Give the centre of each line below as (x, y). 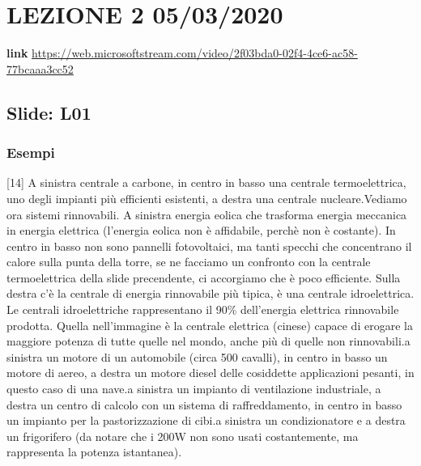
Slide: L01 (49, 112)
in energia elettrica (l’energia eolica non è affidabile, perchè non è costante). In (201, 230)
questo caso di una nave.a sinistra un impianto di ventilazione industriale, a (194, 389)
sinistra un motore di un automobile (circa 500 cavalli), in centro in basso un (197, 356)
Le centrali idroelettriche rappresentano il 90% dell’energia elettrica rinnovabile (203, 309)
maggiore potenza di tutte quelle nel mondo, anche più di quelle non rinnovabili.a (208, 341)
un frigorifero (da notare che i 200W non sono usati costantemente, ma (183, 436)
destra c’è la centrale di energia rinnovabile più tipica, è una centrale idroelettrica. (210, 293)
